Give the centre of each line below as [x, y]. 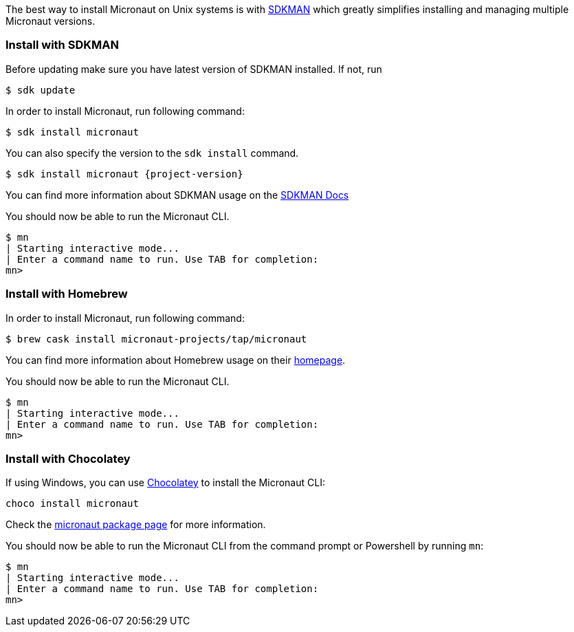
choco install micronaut [72, 504]
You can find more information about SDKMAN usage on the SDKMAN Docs [177, 195]
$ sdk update [41, 90]
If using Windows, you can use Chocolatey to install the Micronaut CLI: [165, 483]
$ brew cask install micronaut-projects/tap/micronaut [156, 339]
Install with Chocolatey [68, 458]
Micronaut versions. [51, 21]
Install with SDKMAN [62, 45]
